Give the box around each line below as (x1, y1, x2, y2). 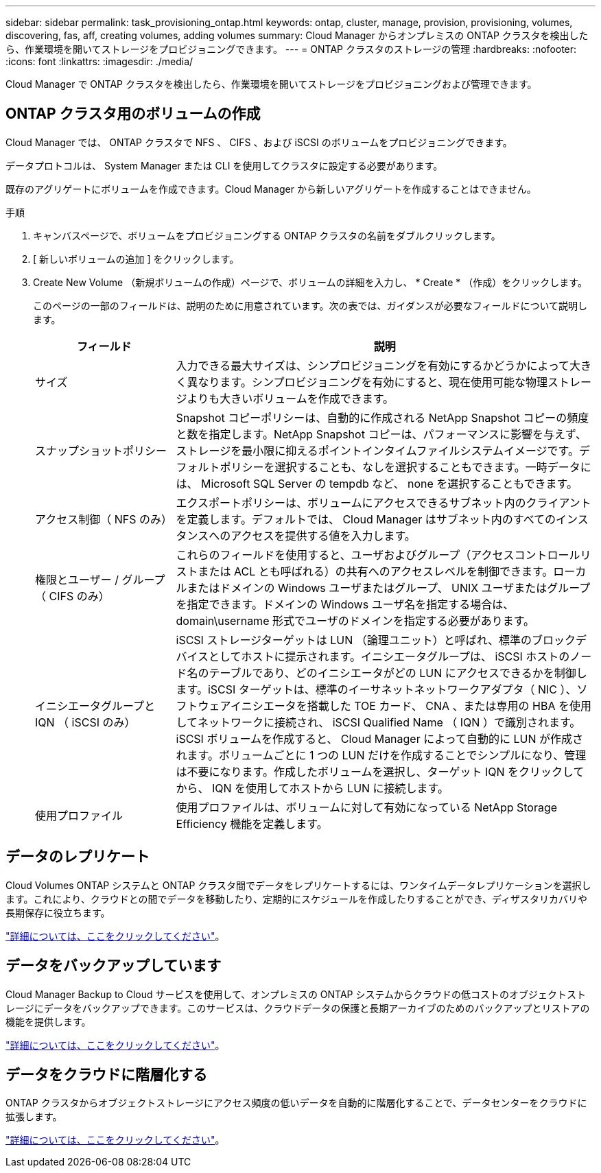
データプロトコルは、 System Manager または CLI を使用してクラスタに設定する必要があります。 (5, 159, 443, 171)
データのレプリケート (5, 848, 150, 866)
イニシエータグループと (35, 698, 156, 713)
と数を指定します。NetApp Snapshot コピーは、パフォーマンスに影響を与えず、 (176, 427, 587, 441)
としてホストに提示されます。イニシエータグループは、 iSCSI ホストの (209, 649, 570, 663)
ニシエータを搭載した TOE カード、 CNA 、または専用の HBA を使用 (241, 698, 591, 713)
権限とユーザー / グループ (35, 572, 165, 586)
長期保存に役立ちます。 (5, 906, 110, 919)
